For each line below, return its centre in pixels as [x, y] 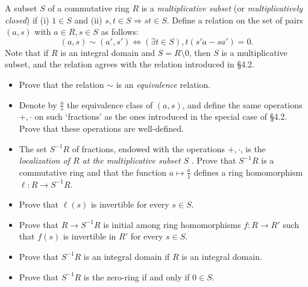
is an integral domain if [127, 256]
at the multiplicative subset [131, 160]
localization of [44, 160]
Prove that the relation [61, 84]
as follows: [120, 32]
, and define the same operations [242, 104]
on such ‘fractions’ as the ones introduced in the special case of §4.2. [161, 116]
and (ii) [88, 20]
